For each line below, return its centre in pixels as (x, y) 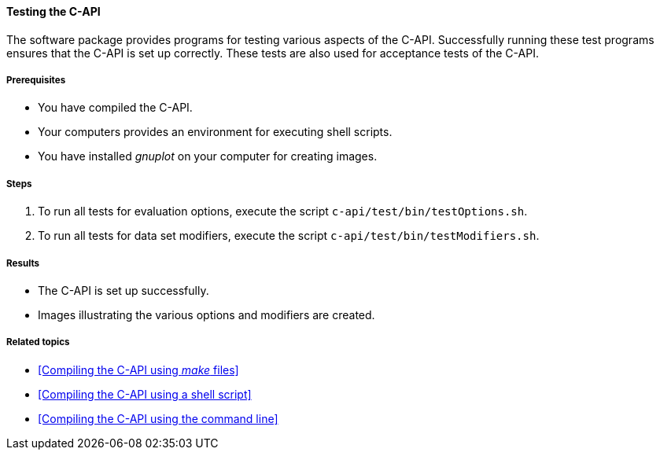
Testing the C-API (53, 11)
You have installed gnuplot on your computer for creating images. (208, 156)
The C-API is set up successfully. (124, 290)
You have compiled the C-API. (115, 108)
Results (23, 263)
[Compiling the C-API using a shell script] (145, 394)
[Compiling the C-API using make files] (138, 370)
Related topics (38, 342)
